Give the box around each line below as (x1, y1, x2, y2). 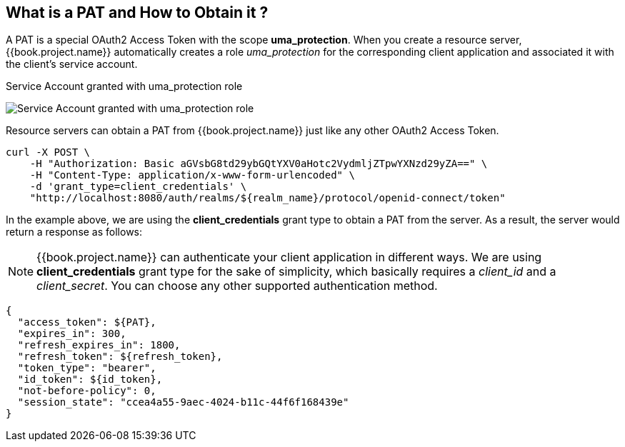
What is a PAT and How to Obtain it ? (6, 4, 269, 21)
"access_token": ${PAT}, (17, 316, 156, 328)
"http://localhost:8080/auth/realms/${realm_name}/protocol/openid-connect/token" (29, 192, 506, 204)
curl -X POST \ (6, 146, 91, 159)
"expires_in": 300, (17, 328, 126, 340)
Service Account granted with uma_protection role (6, 80, 243, 93)
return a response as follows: (6, 226, 143, 238)
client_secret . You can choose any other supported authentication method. (36, 278, 438, 293)
